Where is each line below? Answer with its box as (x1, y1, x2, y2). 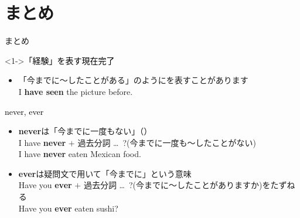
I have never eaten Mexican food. (18, 148, 141, 160)
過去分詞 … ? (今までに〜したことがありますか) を (83, 179, 271, 191)
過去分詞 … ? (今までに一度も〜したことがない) (77, 136, 256, 148)
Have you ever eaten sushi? (18, 202, 118, 214)
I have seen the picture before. (18, 85, 133, 97)
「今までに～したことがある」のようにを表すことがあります (18, 74, 248, 86)
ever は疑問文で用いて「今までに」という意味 (18, 167, 192, 179)
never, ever (5, 105, 44, 117)
